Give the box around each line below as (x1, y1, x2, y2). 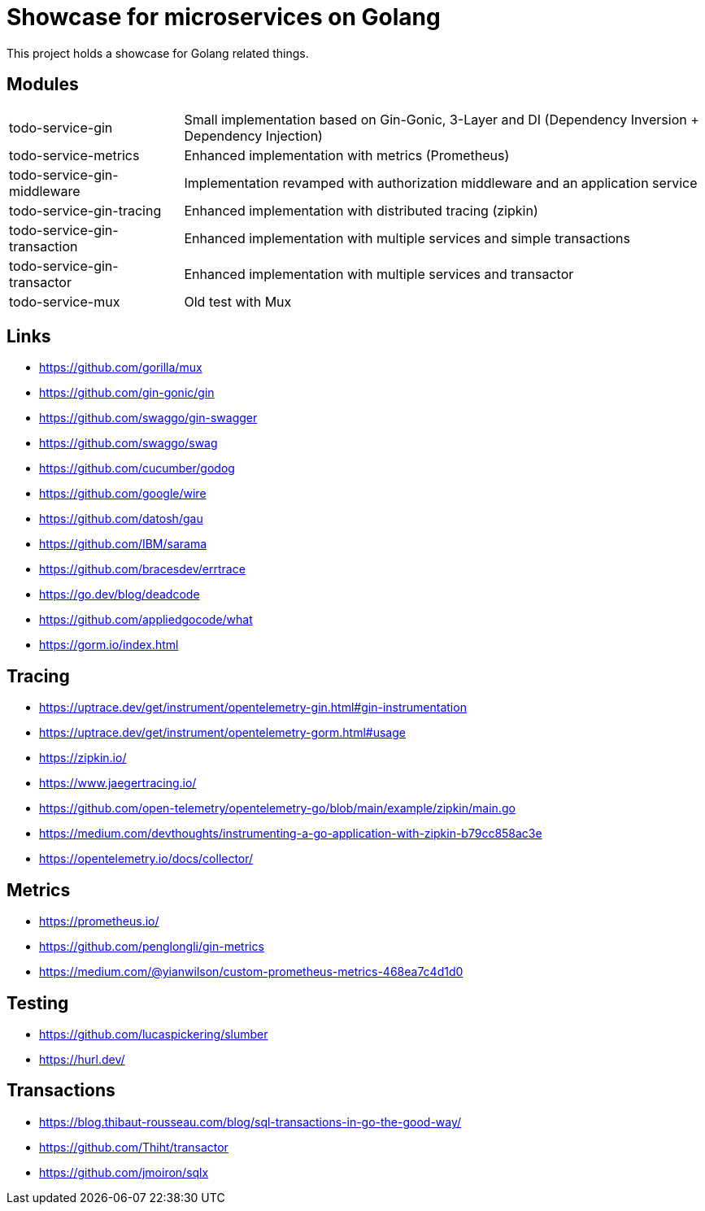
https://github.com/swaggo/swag (39, 436, 218, 451)
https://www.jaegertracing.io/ (39, 776, 197, 791)
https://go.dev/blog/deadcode (39, 587, 200, 602)
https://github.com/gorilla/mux (39, 360, 202, 375)
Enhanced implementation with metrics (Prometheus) (184, 146, 510, 163)
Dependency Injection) (184, 127, 323, 144)
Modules (7, 74, 79, 95)
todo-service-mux (9, 293, 120, 310)
